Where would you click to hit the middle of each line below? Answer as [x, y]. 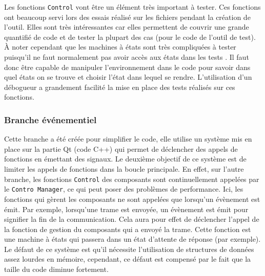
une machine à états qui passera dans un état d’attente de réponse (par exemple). [132, 239]
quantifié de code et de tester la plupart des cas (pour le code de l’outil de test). [130, 37]
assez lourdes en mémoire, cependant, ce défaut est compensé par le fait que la [128, 259]
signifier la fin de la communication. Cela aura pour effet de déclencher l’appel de [132, 219]
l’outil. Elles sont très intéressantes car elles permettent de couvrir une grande [127, 27]
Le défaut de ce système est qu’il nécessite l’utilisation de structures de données [129, 249]
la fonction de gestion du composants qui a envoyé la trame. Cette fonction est [128, 229]
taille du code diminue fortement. [56, 269]
